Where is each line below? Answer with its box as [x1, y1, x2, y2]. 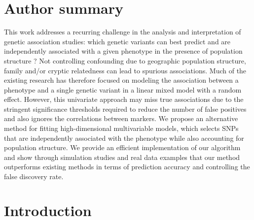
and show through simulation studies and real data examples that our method [4, 152, 240, 162]
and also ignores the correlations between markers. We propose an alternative [4, 113, 238, 124]
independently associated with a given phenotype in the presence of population [4, 46, 243, 56]
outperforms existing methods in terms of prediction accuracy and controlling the [4, 161, 250, 172]
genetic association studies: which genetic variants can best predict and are [4, 36, 231, 46]
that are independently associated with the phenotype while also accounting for [4, 132, 244, 143]
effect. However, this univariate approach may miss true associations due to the [4, 94, 244, 104]
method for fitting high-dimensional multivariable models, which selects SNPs [4, 123, 239, 133]
